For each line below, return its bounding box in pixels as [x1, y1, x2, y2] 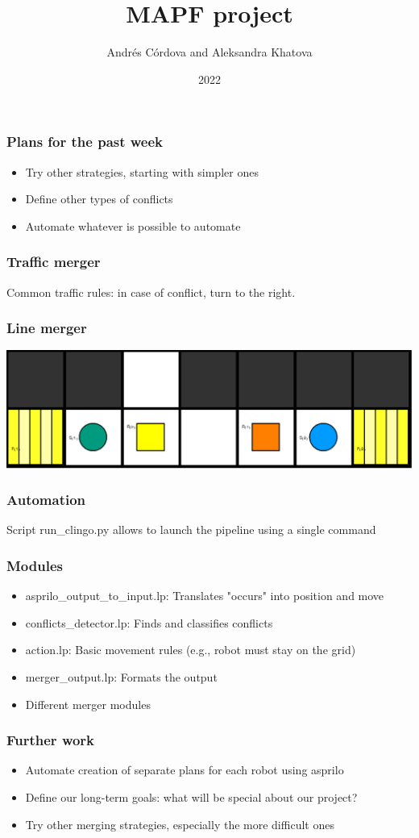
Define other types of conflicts [25, 190, 173, 207]
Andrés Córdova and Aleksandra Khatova [106, 44, 313, 60]
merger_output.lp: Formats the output [25, 669, 218, 685]
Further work [6, 730, 95, 750]
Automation [6, 490, 86, 510]
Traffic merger [6, 252, 101, 272]
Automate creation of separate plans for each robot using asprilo [25, 761, 344, 778]
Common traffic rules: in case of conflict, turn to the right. [6, 283, 296, 300]
